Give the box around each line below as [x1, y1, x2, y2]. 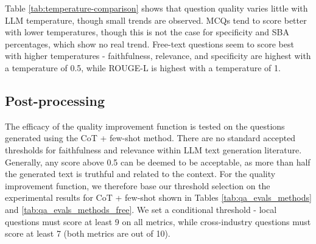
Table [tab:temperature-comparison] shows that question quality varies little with [5, 2, 308, 14]
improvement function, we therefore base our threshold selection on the [5, 179, 270, 192]
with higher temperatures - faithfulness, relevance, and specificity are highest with [5, 49, 311, 62]
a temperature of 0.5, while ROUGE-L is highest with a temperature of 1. [5, 61, 281, 74]
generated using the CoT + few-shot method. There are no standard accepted [5, 131, 296, 144]
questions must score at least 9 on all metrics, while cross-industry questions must [5, 215, 311, 228]
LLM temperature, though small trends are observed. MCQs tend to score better [5, 13, 307, 26]
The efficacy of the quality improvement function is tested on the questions [5, 119, 285, 132]
